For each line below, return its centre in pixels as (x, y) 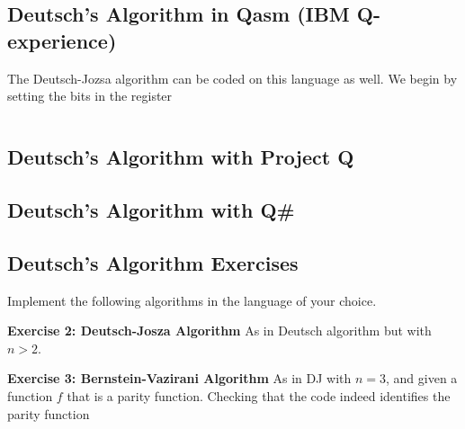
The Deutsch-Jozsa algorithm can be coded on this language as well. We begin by (232, 78)
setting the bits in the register (90, 96)
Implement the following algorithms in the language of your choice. (192, 300)
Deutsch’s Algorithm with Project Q (181, 157)
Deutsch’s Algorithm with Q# (151, 209)
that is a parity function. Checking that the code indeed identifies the (259, 395)
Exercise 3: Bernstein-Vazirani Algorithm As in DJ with (179, 378)
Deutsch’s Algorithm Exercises (153, 262)
